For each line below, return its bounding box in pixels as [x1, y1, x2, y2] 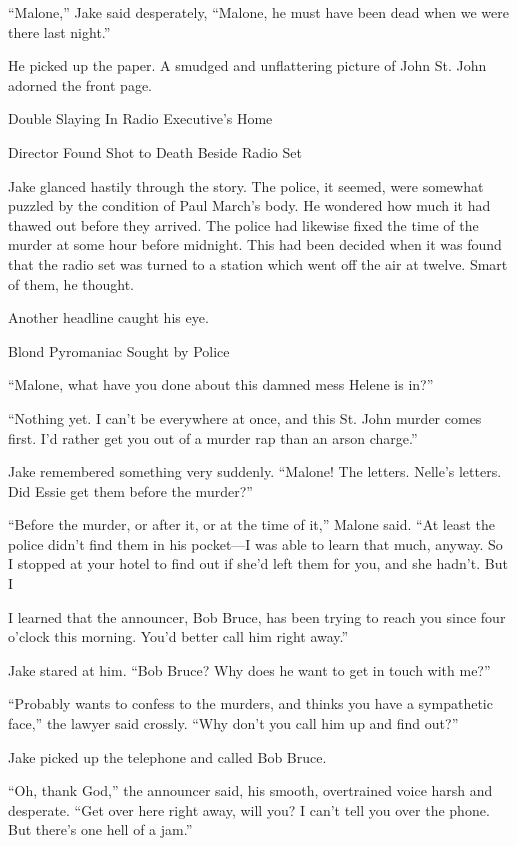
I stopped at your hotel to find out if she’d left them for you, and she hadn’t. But [8, 553, 508, 574]
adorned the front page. [8, 74, 152, 95]
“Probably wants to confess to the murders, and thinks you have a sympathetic [8, 693, 493, 714]
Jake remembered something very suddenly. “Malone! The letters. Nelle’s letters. [8, 461, 502, 482]
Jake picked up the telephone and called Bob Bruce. [8, 746, 327, 767]
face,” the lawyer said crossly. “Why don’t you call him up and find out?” [8, 713, 459, 734]
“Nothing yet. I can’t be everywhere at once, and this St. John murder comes [8, 407, 482, 428]
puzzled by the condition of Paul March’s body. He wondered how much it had [8, 195, 491, 216]
